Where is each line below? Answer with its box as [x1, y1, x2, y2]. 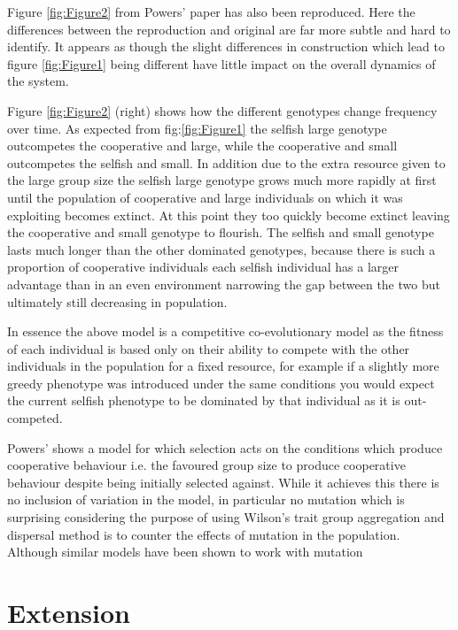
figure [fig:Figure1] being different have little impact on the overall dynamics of [7, 54, 436, 73]
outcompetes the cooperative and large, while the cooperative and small [7, 136, 398, 155]
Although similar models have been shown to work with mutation [7, 542, 363, 561]
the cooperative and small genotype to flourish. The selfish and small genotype [7, 223, 434, 242]
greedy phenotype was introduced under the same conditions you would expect [7, 373, 435, 392]
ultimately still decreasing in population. [7, 292, 228, 311]
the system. [7, 72, 69, 90]
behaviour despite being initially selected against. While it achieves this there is [7, 472, 439, 491]
